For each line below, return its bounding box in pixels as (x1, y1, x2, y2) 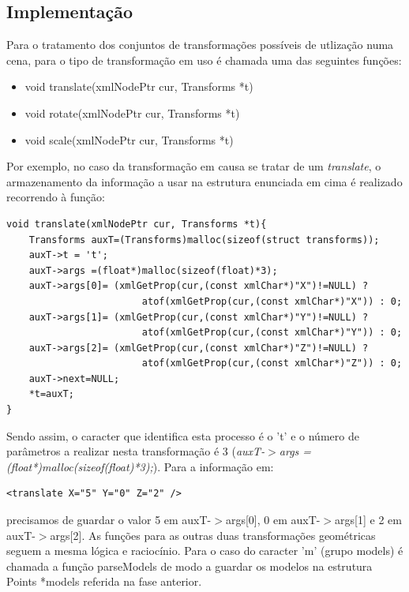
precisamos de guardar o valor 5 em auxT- (6, 511, 212, 528)
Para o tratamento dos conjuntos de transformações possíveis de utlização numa (6, 36, 394, 53)
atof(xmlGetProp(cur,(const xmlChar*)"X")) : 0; (141, 295, 403, 307)
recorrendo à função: (6, 189, 105, 205)
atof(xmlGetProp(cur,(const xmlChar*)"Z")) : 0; (141, 358, 403, 369)
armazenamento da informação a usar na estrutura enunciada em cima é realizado (6, 173, 403, 189)
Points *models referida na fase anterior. (6, 573, 202, 590)
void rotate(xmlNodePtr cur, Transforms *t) (24, 104, 240, 121)
